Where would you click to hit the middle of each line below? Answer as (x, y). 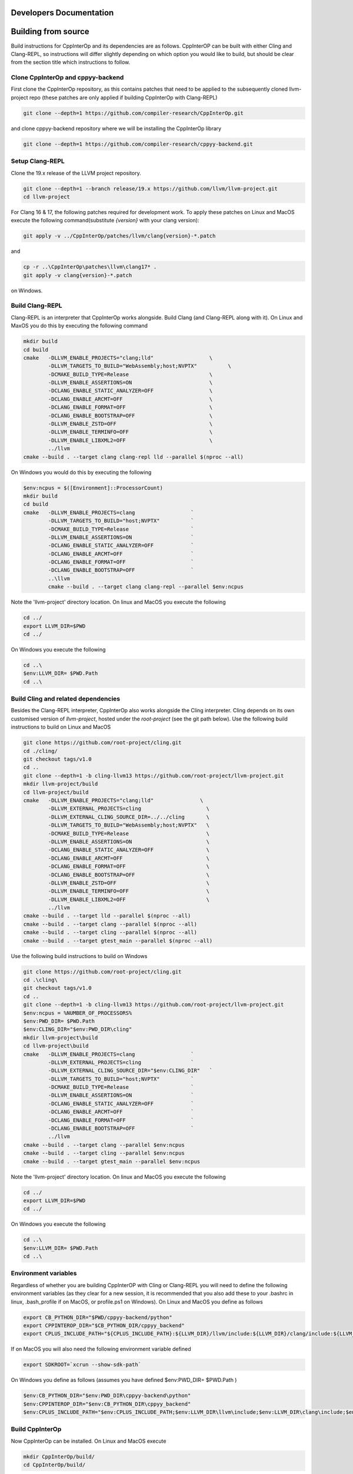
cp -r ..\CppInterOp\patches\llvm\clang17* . (90, 267)
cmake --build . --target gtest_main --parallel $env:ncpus (112, 1161)
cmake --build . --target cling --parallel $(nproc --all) (110, 932)
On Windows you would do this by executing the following (81, 472)
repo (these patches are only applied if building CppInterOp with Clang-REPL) (124, 97)
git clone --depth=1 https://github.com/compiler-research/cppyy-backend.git (138, 144)
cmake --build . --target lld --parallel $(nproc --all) (107, 916)
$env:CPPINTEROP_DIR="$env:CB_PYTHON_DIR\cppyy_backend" (107, 1404)
